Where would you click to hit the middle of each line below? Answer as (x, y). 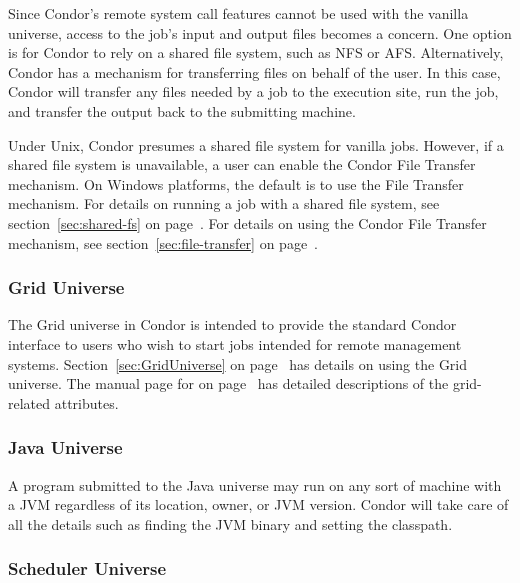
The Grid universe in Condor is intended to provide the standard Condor (232, 324)
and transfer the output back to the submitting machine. (182, 110)
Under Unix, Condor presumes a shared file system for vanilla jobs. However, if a (256, 144)
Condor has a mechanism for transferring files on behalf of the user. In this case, (254, 71)
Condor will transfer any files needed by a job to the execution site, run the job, (253, 91)
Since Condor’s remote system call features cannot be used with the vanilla (238, 13)
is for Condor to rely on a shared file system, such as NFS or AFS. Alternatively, (256, 52)
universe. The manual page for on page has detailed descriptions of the (228, 383)
